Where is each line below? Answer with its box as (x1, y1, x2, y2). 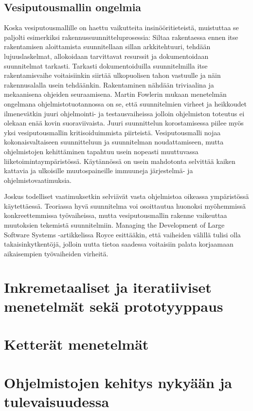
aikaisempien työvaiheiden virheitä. (4, 248, 108, 258)
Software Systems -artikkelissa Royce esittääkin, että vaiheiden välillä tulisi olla (4, 229, 241, 239)
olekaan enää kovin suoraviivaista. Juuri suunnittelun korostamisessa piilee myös (4, 118, 244, 128)
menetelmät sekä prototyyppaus (4, 296, 223, 316)
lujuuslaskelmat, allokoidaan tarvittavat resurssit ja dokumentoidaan (4, 51, 209, 61)
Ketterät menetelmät (4, 334, 149, 354)
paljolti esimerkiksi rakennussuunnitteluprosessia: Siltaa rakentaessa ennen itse (4, 32, 238, 42)
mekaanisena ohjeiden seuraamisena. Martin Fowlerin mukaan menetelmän (4, 89, 227, 99)
